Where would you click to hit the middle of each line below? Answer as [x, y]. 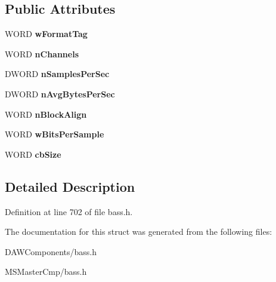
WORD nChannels [42, 53]
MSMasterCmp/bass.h [46, 272]
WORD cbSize [33, 154]
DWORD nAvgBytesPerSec [60, 94]
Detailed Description [70, 186]
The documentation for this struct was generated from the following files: [139, 232]
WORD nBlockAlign [46, 114]
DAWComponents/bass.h [51, 251]
